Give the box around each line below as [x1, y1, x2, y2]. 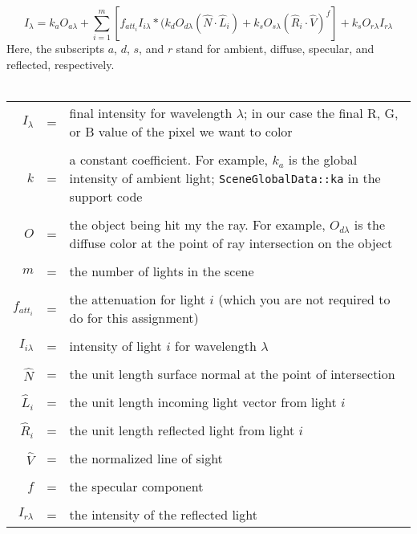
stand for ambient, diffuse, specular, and [176, 40, 374, 56]
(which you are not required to [218, 289, 391, 308]
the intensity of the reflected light [69, 504, 257, 524]
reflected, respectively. [6, 55, 115, 72]
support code [69, 186, 143, 206]
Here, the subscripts [6, 40, 105, 56]
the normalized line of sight [69, 448, 223, 467]
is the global [288, 149, 358, 169]
